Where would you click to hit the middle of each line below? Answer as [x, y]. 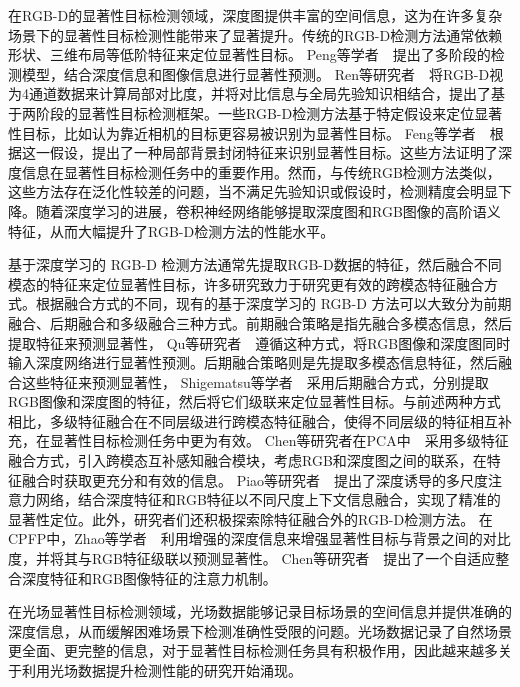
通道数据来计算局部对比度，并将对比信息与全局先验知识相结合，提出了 [259, 93]
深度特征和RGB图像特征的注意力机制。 [149, 577]
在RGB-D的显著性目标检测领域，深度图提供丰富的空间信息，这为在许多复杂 [255, 15]
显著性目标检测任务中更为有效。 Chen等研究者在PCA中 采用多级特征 [279, 440]
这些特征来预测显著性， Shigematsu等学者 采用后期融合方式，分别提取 [255, 381]
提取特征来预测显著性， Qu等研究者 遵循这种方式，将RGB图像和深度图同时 [259, 342]
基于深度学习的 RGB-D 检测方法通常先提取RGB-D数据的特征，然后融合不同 [255, 264]
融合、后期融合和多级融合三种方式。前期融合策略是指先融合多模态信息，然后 [260, 322]
